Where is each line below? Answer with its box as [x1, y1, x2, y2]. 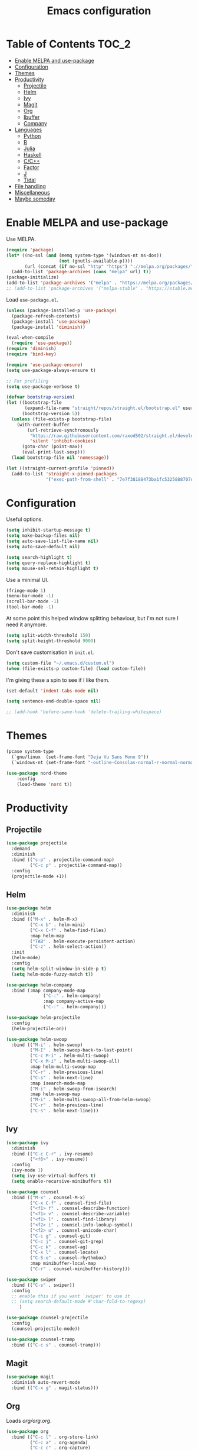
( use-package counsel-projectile [6, 1315, 88, 1321]
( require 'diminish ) [6, 346, 57, 352]
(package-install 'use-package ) [11, 318, 91, 325]
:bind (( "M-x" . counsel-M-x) [11, 1195, 85, 1200]
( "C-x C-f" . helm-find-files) [29, 927, 107, 933]
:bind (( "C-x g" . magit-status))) [11, 1385, 99, 1391]
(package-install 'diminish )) [11, 324, 85, 330]
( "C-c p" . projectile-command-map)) [29, 862, 123, 868]
